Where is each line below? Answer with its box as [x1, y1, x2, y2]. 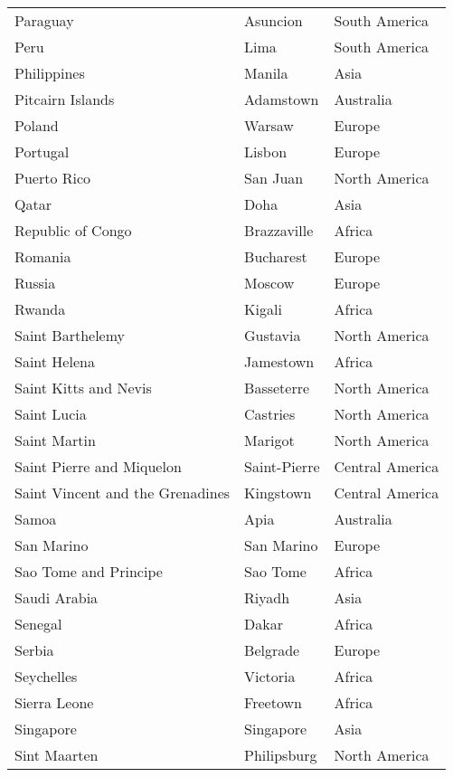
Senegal [14, 613, 62, 634]
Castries [244, 403, 296, 424]
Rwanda [14, 298, 66, 319]
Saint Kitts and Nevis [14, 377, 152, 398]
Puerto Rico [14, 167, 91, 188]
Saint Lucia [14, 403, 87, 424]
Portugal [14, 141, 70, 162]
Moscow [244, 272, 295, 293]
